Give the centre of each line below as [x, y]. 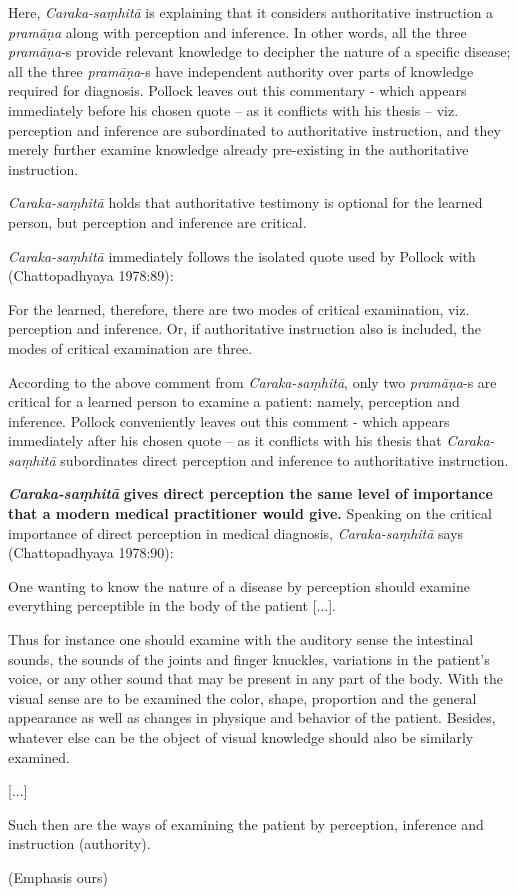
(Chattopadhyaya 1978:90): [91, 552]
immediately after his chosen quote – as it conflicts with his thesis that [225, 440]
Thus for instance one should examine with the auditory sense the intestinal [241, 639]
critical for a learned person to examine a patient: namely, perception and [234, 401]
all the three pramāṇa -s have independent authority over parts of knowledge [241, 70]
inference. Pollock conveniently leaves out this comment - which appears [229, 420]
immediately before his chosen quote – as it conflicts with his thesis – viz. [233, 109]
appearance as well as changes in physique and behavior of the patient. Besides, [252, 717]
